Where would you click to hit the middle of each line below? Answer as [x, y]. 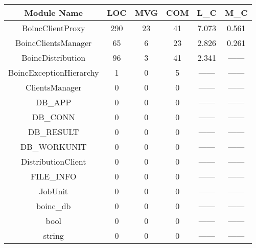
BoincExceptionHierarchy [54, 72]
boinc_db [53, 206]
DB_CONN [53, 117]
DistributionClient [53, 161]
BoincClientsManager [54, 43]
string [53, 235]
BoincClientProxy [53, 28]
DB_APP [54, 102]
